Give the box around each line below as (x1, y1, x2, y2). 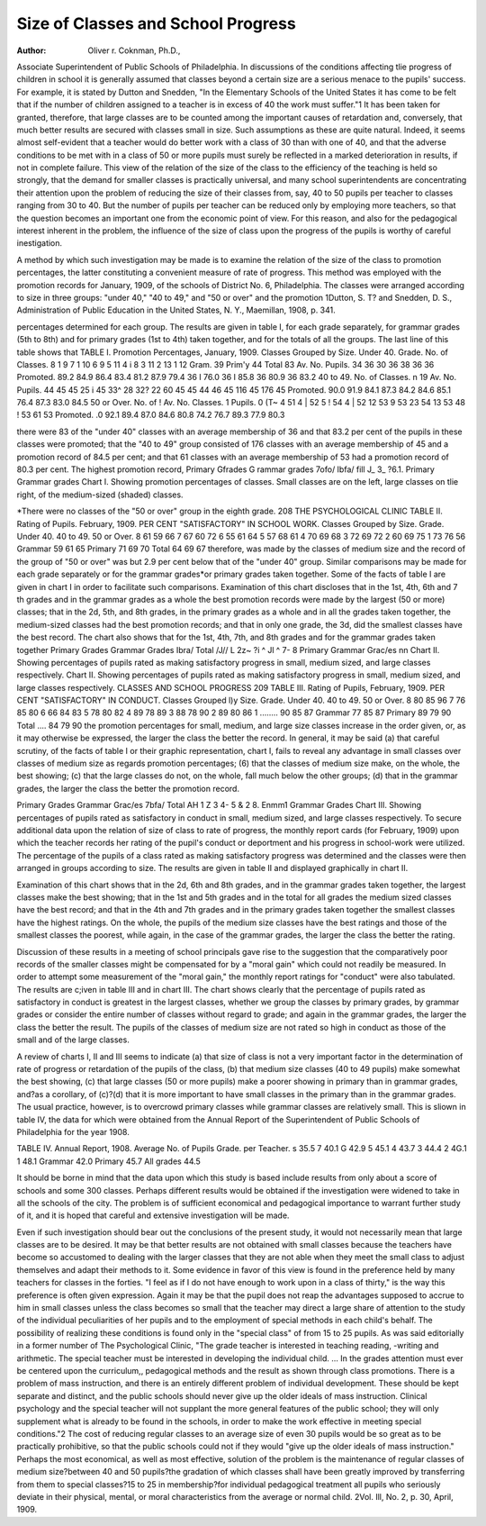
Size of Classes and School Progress (16, 14, 296, 33)
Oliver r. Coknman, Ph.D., (87, 45, 181, 56)
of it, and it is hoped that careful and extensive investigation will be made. (16, 1210, 290, 1221)
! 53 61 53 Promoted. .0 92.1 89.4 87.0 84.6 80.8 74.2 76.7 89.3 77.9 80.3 (16, 410, 285, 421)
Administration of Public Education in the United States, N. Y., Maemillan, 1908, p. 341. (16, 304, 337, 315)
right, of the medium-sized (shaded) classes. (16, 489, 184, 500)
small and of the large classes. (16, 1034, 130, 1045)
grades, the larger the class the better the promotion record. (16, 783, 240, 794)
